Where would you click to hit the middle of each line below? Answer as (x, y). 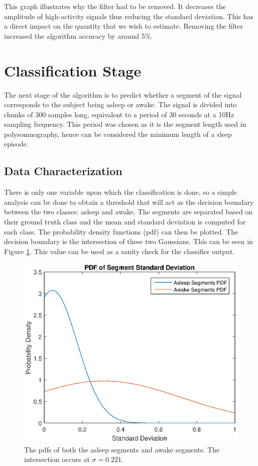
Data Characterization (63, 171)
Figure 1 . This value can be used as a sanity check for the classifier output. (119, 251)
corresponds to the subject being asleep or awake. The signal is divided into (120, 104)
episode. (16, 144)
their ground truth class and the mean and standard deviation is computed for (125, 222)
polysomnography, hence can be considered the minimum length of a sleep (118, 134)
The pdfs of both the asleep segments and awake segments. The (122, 449)
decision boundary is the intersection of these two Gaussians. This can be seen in (128, 241)
